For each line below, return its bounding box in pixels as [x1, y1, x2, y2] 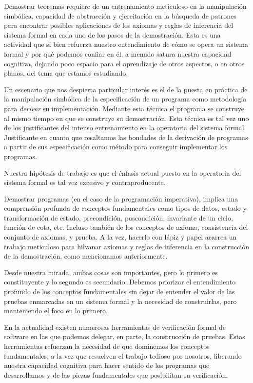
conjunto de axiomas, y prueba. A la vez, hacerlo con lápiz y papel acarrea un [4, 232, 237, 242]
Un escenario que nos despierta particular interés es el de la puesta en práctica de [4, 84, 248, 94]
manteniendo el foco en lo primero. [4, 305, 108, 316]
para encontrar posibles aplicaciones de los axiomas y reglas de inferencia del [4, 20, 234, 30]
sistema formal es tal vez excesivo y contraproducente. [4, 177, 166, 187]
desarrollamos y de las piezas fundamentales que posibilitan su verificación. [4, 369, 228, 380]
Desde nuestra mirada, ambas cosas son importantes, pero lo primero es [4, 267, 218, 277]
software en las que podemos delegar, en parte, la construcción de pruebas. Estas [4, 331, 245, 342]
